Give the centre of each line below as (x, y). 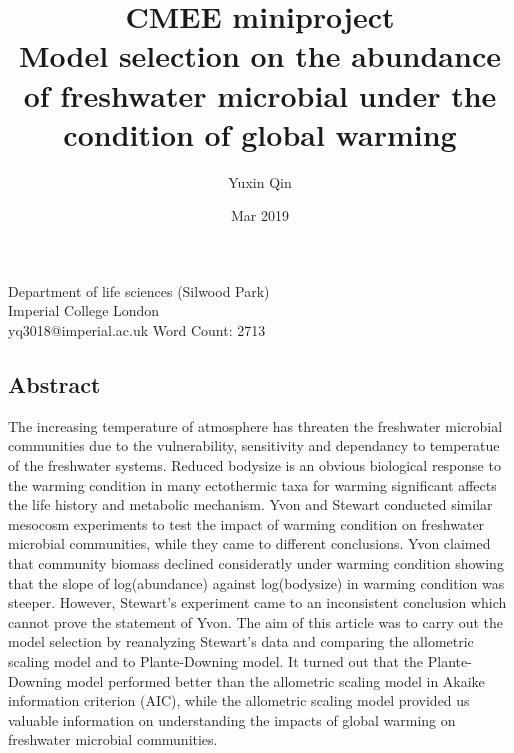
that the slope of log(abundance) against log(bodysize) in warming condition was (256, 582)
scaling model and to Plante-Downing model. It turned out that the (216, 660)
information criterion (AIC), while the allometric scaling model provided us (239, 700)
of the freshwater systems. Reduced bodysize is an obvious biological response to (254, 465)
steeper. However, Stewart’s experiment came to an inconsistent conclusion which (257, 602)
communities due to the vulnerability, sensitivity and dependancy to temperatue (254, 445)
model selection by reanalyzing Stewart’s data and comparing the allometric (241, 641)
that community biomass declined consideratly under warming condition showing (256, 563)
